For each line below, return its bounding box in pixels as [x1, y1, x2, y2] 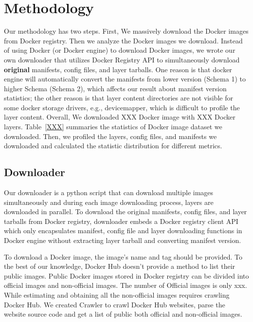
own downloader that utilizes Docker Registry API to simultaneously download [4, 54, 240, 64]
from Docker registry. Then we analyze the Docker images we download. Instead [4, 35, 243, 45]
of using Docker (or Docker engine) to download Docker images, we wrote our [4, 45, 235, 55]
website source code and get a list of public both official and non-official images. [4, 309, 242, 319]
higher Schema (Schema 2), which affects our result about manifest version [4, 83, 227, 93]
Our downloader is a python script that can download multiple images [4, 187, 214, 198]
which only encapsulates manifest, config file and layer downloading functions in [4, 225, 242, 236]
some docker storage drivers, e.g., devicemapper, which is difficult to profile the [4, 102, 240, 112]
